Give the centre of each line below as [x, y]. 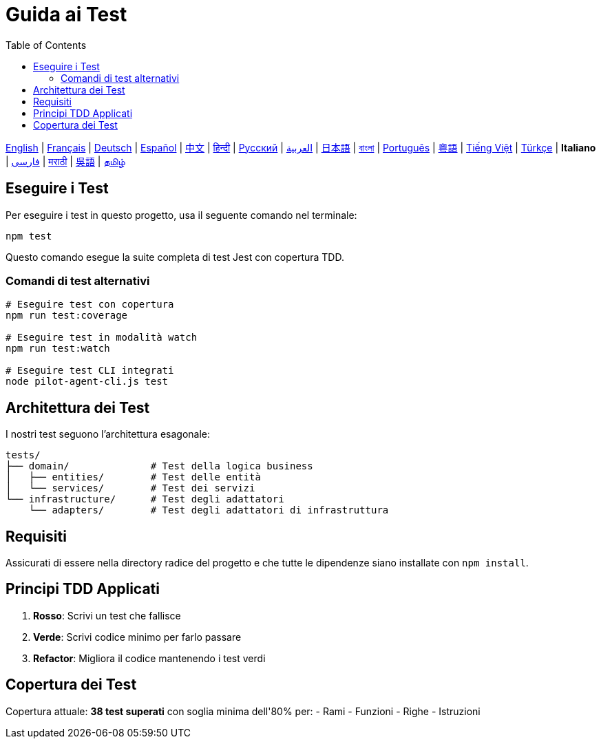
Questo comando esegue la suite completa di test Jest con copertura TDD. [175, 257]
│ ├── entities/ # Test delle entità [133, 477]
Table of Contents [46, 45]
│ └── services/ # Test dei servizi [130, 488]
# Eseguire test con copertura [90, 305]
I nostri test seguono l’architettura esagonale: [108, 434]
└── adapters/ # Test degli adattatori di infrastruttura [209, 510]
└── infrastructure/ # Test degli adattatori [145, 499]
